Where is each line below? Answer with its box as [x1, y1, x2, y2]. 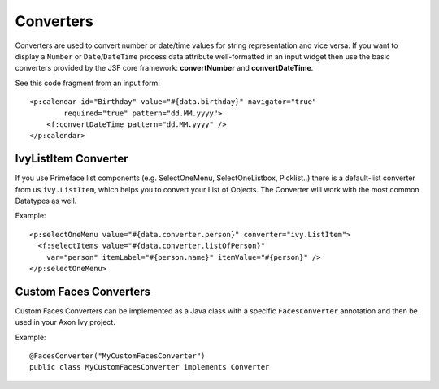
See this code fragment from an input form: [15, 78, 160, 88]
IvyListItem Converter [15, 152, 129, 166]
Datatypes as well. [15, 196, 77, 205]
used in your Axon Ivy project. [15, 318, 115, 327]
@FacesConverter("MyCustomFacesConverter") [29, 352, 206, 361]
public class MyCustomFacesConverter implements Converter [29, 362, 270, 372]
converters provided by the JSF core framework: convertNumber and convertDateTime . [15, 63, 314, 73]
